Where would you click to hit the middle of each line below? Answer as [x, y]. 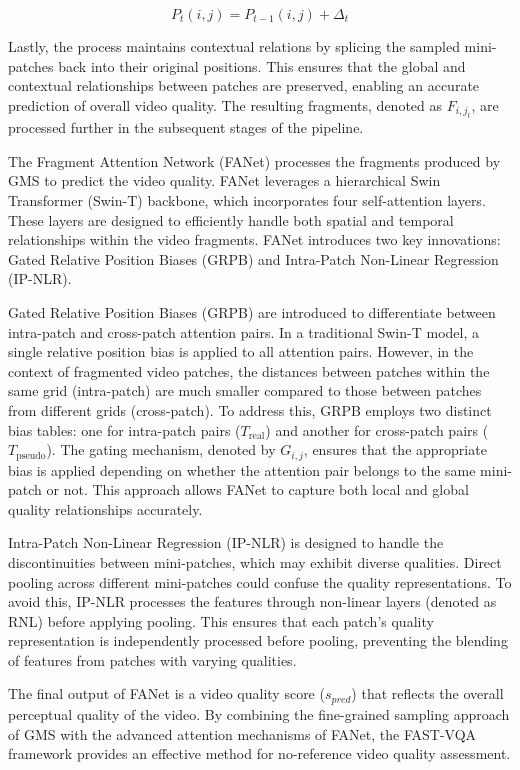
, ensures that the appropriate [395, 449]
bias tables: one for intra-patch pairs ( [124, 429]
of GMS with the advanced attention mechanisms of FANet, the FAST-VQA [242, 733]
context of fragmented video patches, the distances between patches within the [249, 370]
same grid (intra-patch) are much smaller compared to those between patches [245, 390]
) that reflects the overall [427, 693]
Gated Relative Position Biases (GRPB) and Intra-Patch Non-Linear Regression [253, 258]
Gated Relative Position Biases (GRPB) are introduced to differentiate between [252, 311]
